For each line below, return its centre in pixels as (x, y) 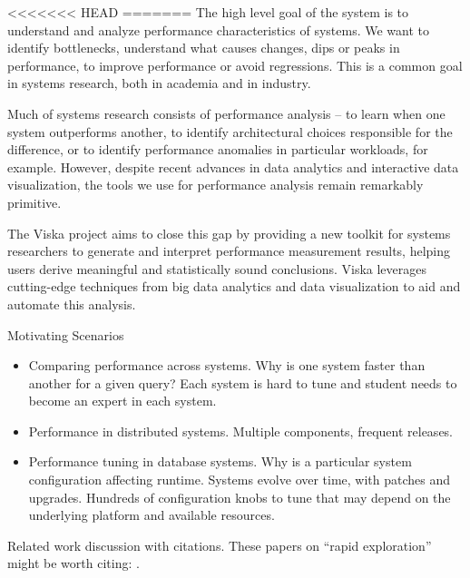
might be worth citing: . (73, 563)
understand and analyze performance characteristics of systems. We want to (218, 29)
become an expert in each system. (122, 401)
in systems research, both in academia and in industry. (159, 83)
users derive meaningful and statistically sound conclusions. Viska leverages (217, 268)
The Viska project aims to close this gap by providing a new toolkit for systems (229, 233)
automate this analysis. (72, 304)
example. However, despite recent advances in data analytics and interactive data (233, 167)
